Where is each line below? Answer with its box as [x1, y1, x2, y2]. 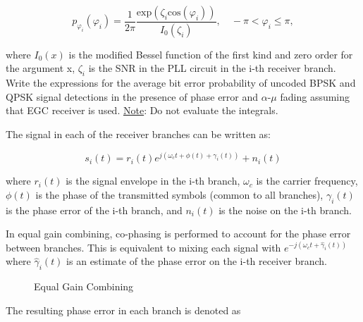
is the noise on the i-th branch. [219, 202, 352, 217]
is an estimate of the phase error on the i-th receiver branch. [66, 254, 327, 268]
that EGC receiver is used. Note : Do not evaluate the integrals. [6, 103, 278, 118]
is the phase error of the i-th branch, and [6, 202, 183, 217]
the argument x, [6, 61, 75, 75]
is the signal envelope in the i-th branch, [66, 173, 240, 188]
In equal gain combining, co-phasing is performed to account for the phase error [6, 226, 351, 241]
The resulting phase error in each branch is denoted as [6, 302, 241, 317]
